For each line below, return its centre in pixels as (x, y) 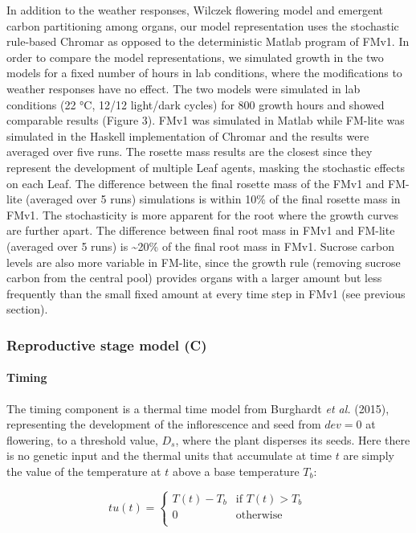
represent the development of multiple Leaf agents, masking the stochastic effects (206, 167)
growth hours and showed (322, 104)
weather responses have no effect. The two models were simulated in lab (184, 88)
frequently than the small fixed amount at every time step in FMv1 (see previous (206, 293)
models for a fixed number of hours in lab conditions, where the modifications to (204, 73)
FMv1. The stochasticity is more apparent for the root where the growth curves (203, 214)
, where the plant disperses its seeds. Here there (293, 439)
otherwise (259, 515)
